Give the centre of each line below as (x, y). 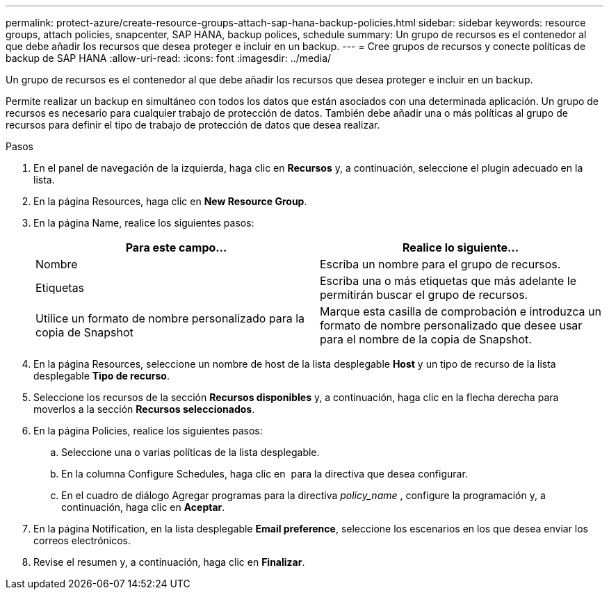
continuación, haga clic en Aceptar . (143, 507)
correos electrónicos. (82, 540)
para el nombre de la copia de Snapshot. (426, 339)
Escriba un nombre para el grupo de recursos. (440, 264)
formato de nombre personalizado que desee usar (451, 325)
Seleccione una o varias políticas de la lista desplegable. (190, 452)
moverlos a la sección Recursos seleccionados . (144, 409)
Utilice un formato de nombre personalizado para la (170, 318)
